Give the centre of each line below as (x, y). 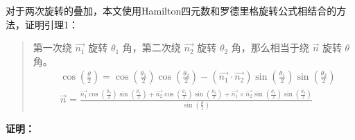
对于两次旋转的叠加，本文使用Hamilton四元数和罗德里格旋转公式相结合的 (171, 10)
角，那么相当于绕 (270, 47)
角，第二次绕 (151, 47)
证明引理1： (51, 24)
